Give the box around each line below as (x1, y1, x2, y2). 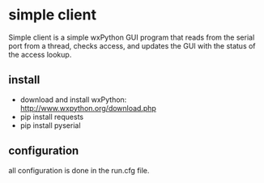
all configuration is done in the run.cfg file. (8, 165, 150, 175)
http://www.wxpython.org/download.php (19, 103, 156, 113)
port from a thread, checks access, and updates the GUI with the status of (8, 40, 257, 50)
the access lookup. (8, 49, 72, 59)
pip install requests (19, 112, 83, 121)
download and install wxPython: (19, 95, 127, 104)
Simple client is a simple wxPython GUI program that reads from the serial (8, 32, 255, 42)
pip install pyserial (19, 120, 81, 130)
